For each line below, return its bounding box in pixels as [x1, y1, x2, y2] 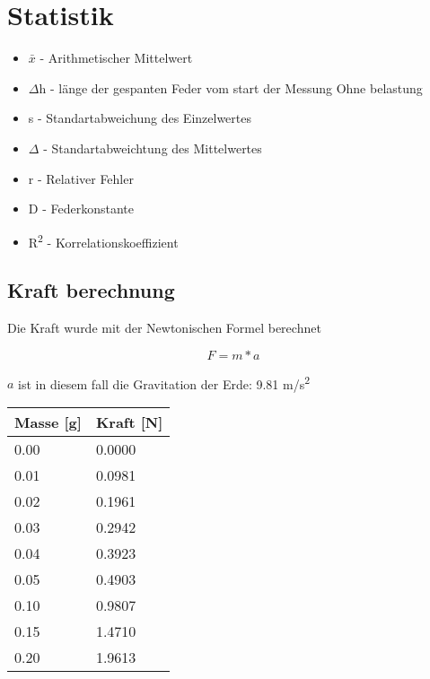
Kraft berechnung [7, 276, 175, 304]
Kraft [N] [95, 411, 163, 432]
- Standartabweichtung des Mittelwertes [43, 138, 262, 157]
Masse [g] [14, 411, 82, 432]
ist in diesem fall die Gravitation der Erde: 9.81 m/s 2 [18, 371, 311, 393]
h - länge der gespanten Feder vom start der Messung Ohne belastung [39, 78, 423, 97]
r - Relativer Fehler [28, 169, 134, 187]
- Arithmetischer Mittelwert [39, 48, 193, 67]
